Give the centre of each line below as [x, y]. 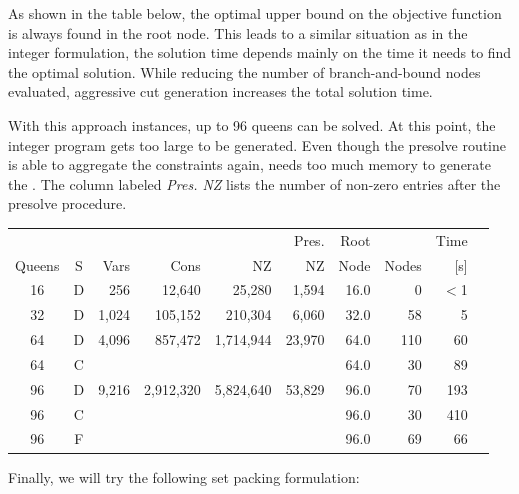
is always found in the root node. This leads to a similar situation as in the [238, 32]
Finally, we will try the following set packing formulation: [184, 476]
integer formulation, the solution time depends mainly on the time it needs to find [260, 52]
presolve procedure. [67, 203]
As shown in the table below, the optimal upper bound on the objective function [255, 13]
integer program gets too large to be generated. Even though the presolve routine [257, 144]
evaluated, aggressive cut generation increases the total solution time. [220, 91]
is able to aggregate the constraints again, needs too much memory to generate [250, 164]
